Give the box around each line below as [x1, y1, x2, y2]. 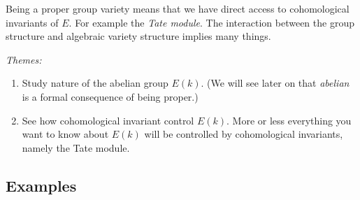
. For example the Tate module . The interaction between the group [69, 15, 354, 29]
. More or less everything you [226, 113, 352, 127]
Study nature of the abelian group [22, 76, 168, 90]
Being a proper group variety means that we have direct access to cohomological [6, 1, 350, 15]
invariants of [6, 15, 59, 29]
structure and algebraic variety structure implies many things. [6, 29, 271, 43]
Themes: [6, 52, 42, 66]
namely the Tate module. [22, 140, 130, 155]
